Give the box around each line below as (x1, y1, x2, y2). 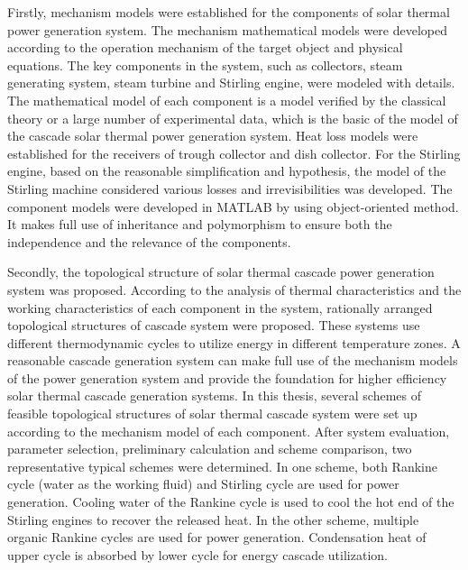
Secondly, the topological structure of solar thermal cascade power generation (7, 262, 435, 281)
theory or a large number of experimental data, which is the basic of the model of (7, 108, 458, 127)
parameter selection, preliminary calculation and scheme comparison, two (7, 439, 412, 458)
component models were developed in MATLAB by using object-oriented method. (7, 197, 459, 216)
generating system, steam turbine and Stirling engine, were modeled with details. (7, 73, 455, 92)
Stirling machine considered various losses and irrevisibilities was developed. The (7, 179, 453, 198)
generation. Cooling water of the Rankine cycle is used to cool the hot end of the (7, 492, 454, 511)
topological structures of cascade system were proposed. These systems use (7, 316, 420, 335)
